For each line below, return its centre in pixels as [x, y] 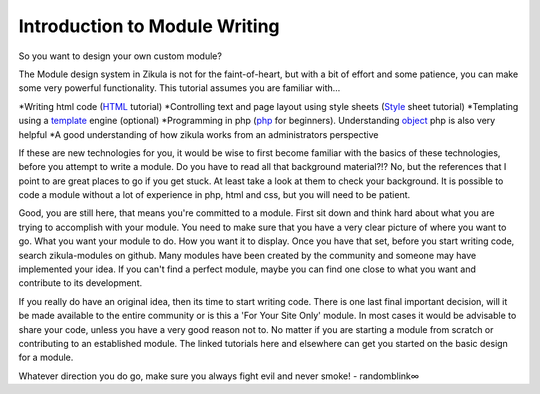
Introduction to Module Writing [149, 26]
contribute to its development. [80, 283]
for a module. [46, 357]
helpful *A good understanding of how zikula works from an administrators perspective [198, 134]
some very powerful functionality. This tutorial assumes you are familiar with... [179, 88]
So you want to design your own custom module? [120, 56]
